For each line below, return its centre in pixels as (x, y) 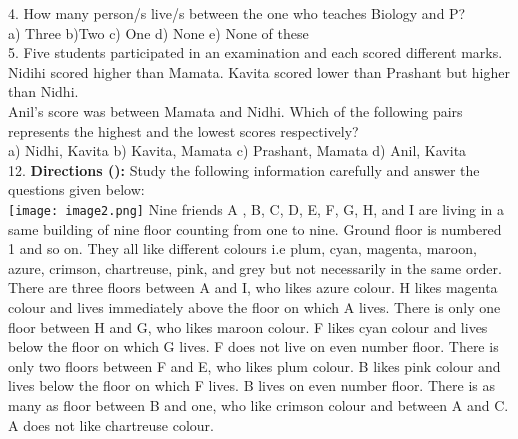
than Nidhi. (43, 91)
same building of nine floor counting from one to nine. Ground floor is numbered (255, 228)
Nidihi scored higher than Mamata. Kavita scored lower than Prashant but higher (259, 71)
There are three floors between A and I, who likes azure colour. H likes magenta (253, 287)
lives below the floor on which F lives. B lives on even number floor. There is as (251, 385)
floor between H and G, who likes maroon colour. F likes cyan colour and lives (248, 326)
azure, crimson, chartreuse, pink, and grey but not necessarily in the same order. (255, 267)
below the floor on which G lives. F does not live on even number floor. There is (253, 346)
